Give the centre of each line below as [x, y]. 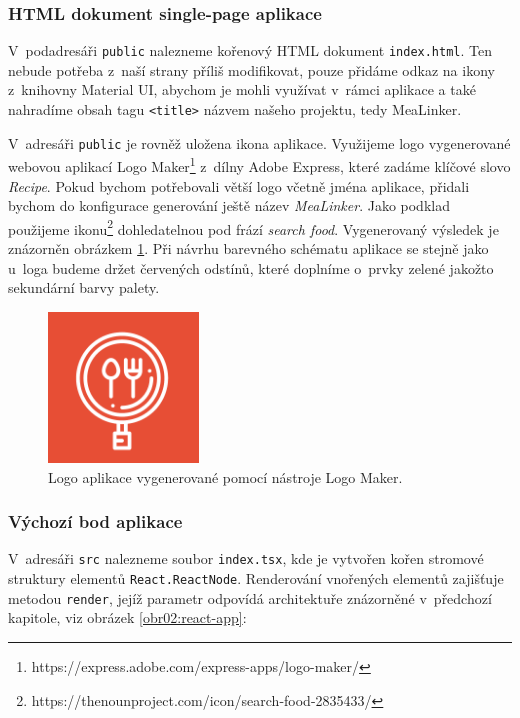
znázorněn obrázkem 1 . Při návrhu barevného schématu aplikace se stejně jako [248, 248]
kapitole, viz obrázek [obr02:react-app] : [127, 617]
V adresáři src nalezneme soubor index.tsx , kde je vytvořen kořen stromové [246, 558]
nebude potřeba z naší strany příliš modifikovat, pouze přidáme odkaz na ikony [251, 69]
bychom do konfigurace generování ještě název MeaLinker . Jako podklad [229, 205]
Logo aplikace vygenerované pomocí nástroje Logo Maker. [225, 476]
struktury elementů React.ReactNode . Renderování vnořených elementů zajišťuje [256, 578]
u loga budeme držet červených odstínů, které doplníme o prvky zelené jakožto [251, 267]
